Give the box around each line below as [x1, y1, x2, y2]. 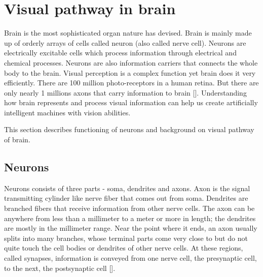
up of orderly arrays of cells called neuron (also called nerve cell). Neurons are [4, 37, 246, 48]
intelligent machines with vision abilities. [4, 107, 131, 117]
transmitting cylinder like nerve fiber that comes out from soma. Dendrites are [4, 193, 248, 203]
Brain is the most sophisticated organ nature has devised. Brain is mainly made [4, 27, 252, 38]
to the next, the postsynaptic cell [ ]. [4, 262, 116, 273]
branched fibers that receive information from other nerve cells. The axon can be [4, 203, 255, 213]
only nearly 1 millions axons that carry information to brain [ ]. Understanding [4, 87, 247, 98]
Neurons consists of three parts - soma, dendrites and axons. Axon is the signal [4, 182, 250, 193]
